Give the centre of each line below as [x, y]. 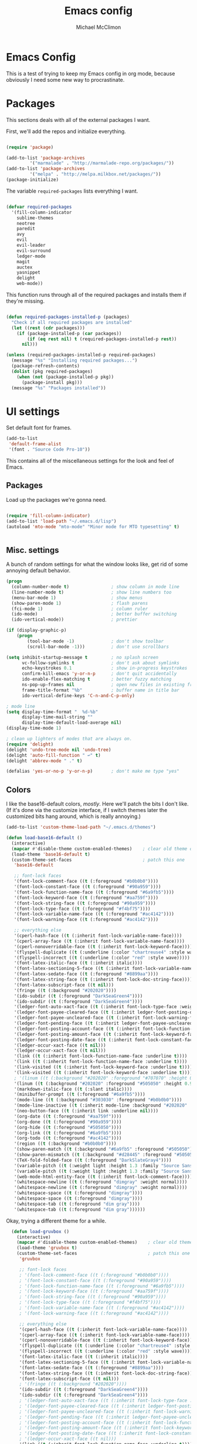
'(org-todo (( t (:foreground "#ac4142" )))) [68, 1138]
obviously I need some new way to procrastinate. [65, 80]
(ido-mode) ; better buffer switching [94, 614]
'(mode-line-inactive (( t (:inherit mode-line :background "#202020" [101, 1105]
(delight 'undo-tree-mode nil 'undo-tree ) [59, 750]
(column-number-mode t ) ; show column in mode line [96, 587]
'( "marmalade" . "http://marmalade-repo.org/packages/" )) [102, 163]
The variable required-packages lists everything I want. [72, 191]
